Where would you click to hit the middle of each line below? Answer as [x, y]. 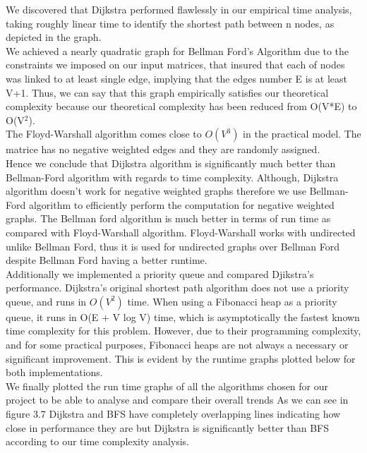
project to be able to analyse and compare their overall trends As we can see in [177, 400]
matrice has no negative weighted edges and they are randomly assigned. [163, 149]
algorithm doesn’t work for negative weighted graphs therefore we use [156, 191]
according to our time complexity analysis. [98, 441]
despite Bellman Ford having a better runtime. [107, 260]
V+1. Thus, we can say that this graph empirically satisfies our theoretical [167, 92]
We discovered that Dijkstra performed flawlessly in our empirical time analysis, [179, 9]
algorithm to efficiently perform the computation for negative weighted [181, 204]
